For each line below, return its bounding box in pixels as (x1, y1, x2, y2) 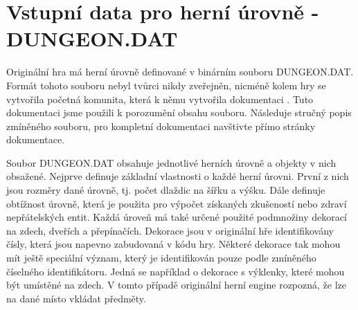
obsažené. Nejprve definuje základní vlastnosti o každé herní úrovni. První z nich (6, 169, 349, 183)
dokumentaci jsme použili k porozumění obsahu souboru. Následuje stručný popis (6, 105, 352, 120)
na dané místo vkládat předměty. (6, 291, 146, 305)
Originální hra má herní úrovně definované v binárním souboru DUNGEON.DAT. (6, 64, 354, 79)
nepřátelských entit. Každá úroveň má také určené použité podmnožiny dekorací (6, 210, 347, 224)
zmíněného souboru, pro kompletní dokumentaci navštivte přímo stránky (6, 118, 316, 133)
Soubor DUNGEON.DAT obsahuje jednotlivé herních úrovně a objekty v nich (6, 155, 337, 170)
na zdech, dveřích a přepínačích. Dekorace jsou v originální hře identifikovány (6, 223, 334, 237)
